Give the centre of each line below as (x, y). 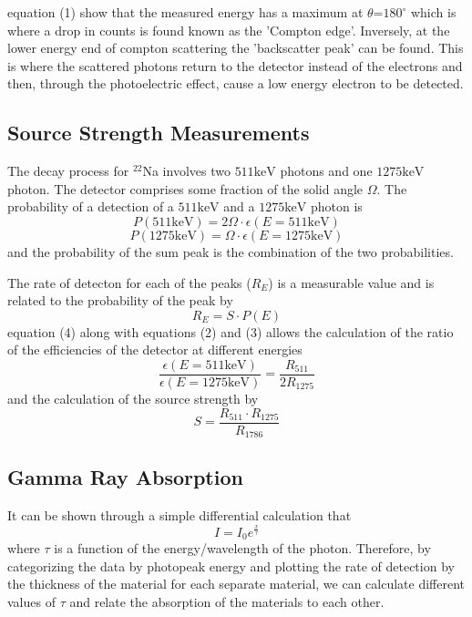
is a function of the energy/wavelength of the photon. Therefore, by (242, 548)
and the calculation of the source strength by (133, 398)
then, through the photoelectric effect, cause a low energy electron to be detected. (236, 83)
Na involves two (186, 171)
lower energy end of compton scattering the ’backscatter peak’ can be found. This (236, 48)
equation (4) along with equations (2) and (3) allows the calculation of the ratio (231, 331)
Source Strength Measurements (159, 133)
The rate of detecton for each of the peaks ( (129, 282)
